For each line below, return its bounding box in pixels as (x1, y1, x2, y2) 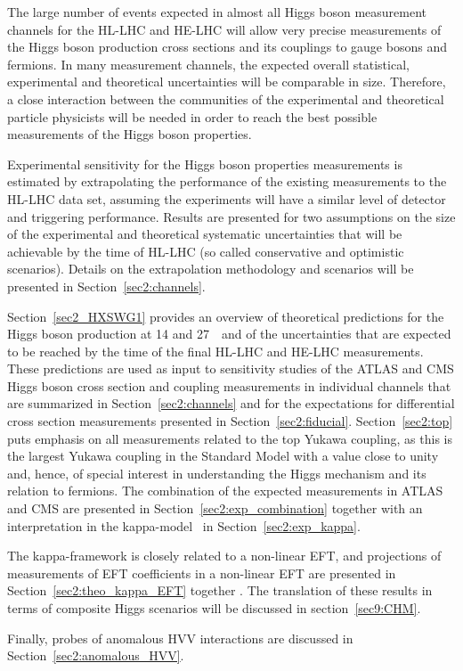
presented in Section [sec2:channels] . (7, 276, 206, 295)
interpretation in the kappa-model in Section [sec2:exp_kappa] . (7, 516, 361, 535)
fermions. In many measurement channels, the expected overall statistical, (7, 54, 410, 73)
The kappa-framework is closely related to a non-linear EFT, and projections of (7, 546, 442, 565)
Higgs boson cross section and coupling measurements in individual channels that (7, 376, 451, 395)
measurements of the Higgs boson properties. (7, 125, 252, 143)
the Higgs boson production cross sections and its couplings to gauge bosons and (7, 37, 447, 56)
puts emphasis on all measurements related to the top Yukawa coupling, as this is (7, 429, 452, 447)
